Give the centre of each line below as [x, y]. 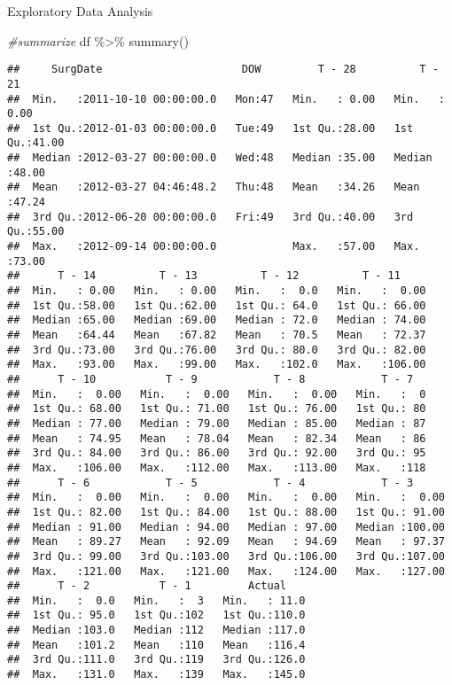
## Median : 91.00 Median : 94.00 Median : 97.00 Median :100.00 [226, 527]
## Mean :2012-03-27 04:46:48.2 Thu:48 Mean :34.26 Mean [214, 187]
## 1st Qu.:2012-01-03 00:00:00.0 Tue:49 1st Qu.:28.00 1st [210, 128]
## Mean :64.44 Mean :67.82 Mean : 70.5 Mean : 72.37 [217, 335]
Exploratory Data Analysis [80, 11]
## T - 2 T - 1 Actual [147, 586]
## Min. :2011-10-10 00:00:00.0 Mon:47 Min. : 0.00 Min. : [226, 99]
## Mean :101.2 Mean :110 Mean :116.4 [156, 645]
